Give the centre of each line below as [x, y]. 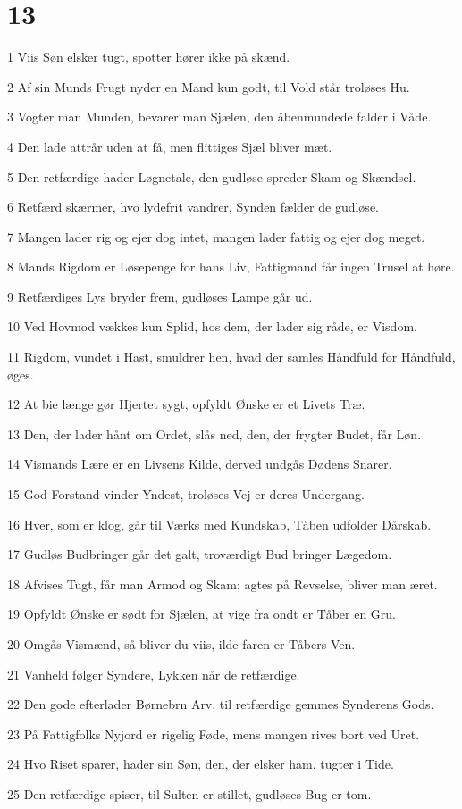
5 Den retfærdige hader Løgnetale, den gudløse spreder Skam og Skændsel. [212, 176]
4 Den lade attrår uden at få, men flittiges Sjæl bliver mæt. [170, 146]
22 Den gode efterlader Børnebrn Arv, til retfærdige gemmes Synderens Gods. [221, 704]
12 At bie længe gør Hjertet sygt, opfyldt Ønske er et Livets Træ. [186, 404]
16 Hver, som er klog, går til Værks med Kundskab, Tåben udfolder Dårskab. [219, 524]
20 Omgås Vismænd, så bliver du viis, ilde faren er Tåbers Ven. [181, 644]
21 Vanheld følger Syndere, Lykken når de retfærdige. [154, 674]
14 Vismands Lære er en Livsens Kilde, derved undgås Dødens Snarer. [200, 464]
